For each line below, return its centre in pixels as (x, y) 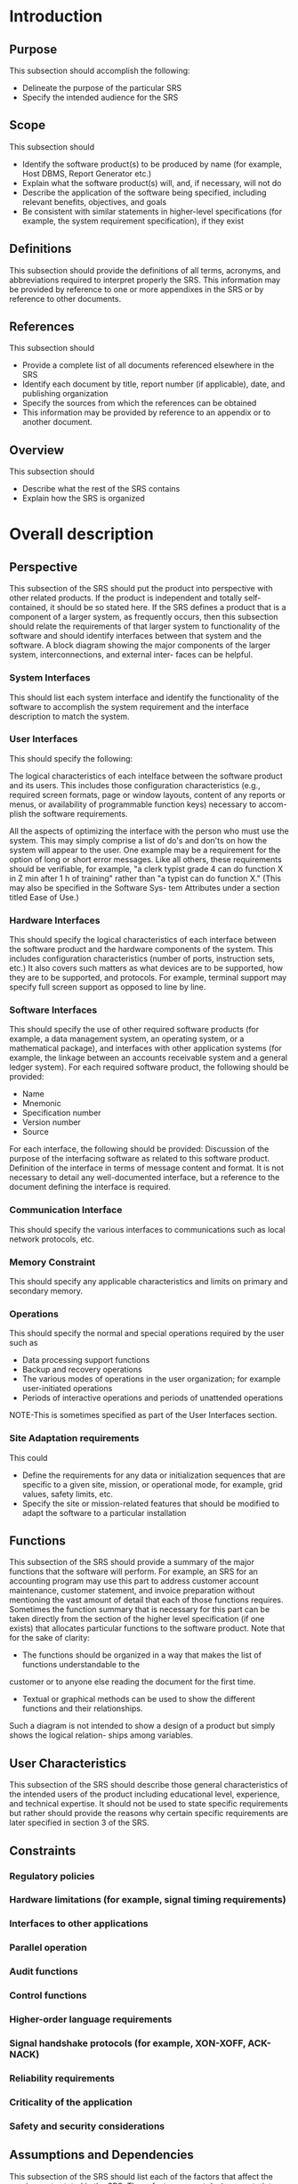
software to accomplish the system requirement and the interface (129, 706)
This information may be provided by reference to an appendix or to (146, 412)
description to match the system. (70, 716)
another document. (57, 422)
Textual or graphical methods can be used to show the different (138, 1699)
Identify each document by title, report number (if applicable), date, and (153, 384)
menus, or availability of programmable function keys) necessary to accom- (148, 804)
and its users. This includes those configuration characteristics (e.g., (135, 785)
